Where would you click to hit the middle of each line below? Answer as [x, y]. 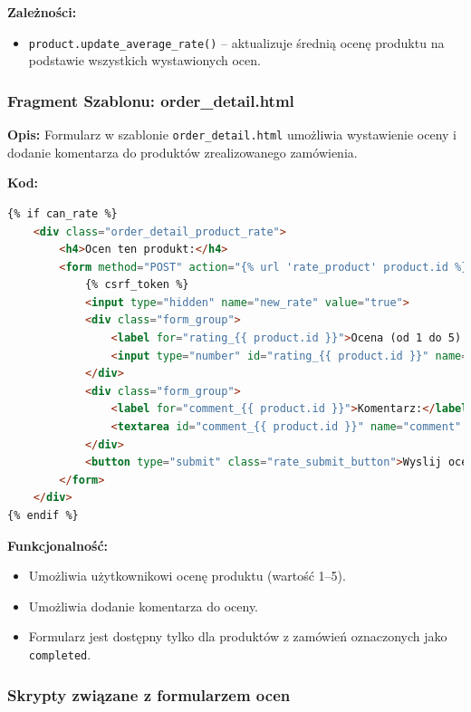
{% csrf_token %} [137, 285]
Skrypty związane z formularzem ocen [149, 694]
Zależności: [42, 12]
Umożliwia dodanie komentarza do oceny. [143, 606]
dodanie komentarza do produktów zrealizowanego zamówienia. [183, 152]
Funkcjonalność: [58, 545]
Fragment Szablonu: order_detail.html [151, 100]
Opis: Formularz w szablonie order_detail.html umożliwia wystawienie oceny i [232, 135]
